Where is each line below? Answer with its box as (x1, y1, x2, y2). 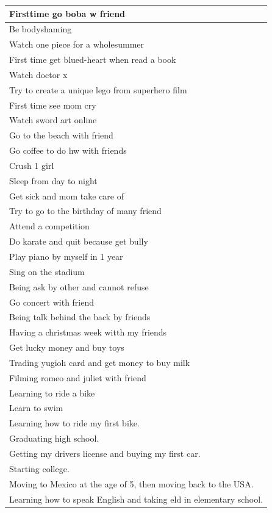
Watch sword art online (9, 113, 97, 126)
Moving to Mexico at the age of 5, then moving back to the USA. (9, 477, 254, 490)
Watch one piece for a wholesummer (9, 38, 145, 51)
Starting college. (9, 462, 70, 475)
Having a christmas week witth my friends (9, 326, 167, 339)
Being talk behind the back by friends (9, 310, 151, 323)
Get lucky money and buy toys (9, 341, 124, 354)
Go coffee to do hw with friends (9, 144, 127, 157)
